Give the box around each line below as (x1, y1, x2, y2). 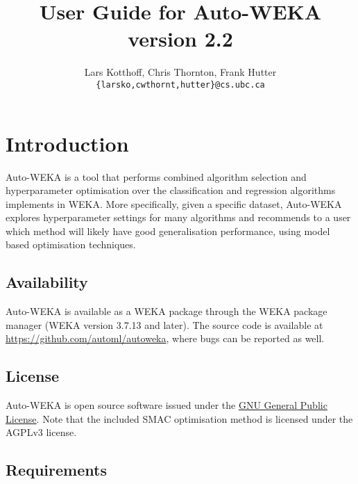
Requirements (6, 459, 107, 481)
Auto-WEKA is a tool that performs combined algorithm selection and (6, 169, 307, 184)
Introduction (6, 129, 129, 157)
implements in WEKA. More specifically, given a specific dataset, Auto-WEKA (6, 196, 342, 211)
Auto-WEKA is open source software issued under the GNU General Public (6, 398, 327, 412)
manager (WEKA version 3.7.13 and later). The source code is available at (6, 317, 323, 332)
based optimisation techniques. (6, 237, 136, 252)
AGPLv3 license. (6, 425, 77, 439)
